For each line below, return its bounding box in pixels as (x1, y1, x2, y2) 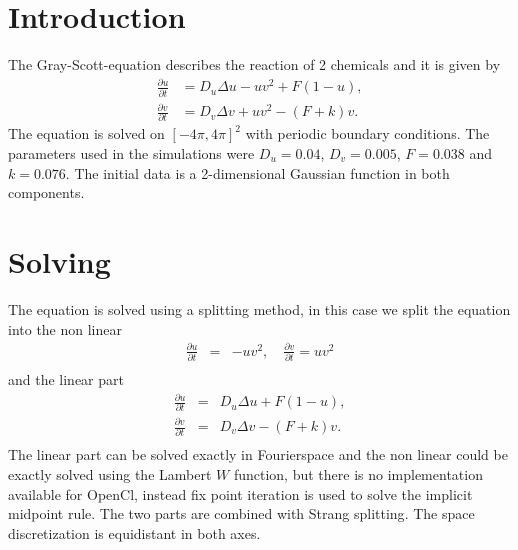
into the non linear (8, 318, 123, 339)
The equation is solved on (8, 123, 165, 144)
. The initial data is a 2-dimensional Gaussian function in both (65, 162, 450, 183)
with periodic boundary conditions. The (245, 123, 490, 144)
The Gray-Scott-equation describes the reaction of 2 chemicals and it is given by (8, 54, 501, 75)
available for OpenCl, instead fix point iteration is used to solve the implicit (8, 483, 473, 504)
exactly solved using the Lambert (8, 463, 212, 484)
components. (8, 182, 85, 203)
